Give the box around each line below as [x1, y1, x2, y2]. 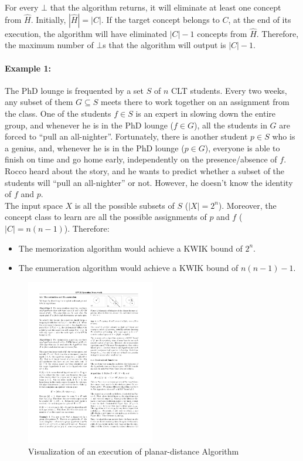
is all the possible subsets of [74, 199, 175, 211]
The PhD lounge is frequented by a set [5, 84, 144, 96]
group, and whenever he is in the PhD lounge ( [5, 118, 173, 131]
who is [272, 130, 295, 143]
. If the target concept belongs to [101, 13, 220, 25]
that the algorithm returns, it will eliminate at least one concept [50, 1, 281, 13]
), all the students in [193, 118, 267, 131]
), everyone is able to [205, 141, 280, 154]
